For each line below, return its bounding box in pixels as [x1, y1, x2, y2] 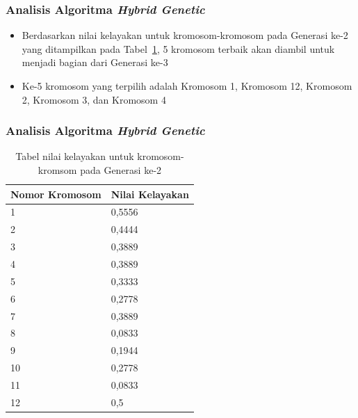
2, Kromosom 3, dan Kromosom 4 [22, 92, 166, 106]
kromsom [38, 163, 77, 177]
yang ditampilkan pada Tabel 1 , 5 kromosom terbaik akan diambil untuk [22, 41, 335, 56]
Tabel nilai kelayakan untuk [15, 149, 134, 163]
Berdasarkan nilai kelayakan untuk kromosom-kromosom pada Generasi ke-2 [22, 28, 348, 42]
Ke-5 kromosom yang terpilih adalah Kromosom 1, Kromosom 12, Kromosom [22, 79, 352, 93]
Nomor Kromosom [10, 186, 101, 201]
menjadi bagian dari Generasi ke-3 [22, 55, 168, 70]
